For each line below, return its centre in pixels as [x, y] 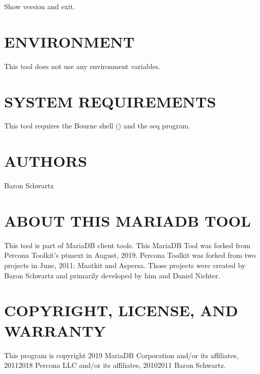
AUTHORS [46, 161]
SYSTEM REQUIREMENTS [110, 101]
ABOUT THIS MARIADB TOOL [127, 220]
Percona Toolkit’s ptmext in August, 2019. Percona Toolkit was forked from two [130, 255]
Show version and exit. [40, 6]
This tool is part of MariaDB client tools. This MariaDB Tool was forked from [127, 245]
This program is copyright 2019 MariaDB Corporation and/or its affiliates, [121, 355]
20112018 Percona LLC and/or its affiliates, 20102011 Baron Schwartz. [115, 365]
